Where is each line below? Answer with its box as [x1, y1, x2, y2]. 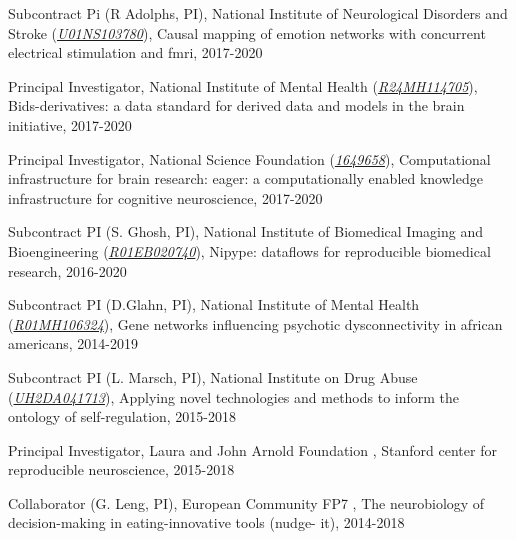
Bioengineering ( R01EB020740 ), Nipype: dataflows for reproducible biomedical [8, 240, 491, 261]
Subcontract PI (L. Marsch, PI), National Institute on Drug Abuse [8, 366, 418, 387]
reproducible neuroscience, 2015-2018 [8, 459, 235, 480]
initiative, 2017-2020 [8, 114, 132, 135]
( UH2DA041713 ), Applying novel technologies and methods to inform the [8, 386, 460, 407]
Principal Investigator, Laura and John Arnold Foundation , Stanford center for [8, 439, 497, 460]
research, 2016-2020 [8, 260, 127, 281]
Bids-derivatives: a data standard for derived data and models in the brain [8, 95, 465, 116]
